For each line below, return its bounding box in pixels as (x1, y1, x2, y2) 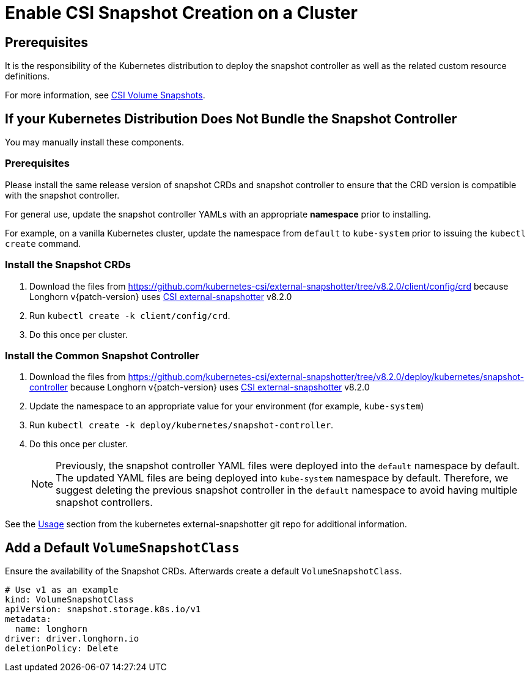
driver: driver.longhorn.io (5, 634, 139, 644)
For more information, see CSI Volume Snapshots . (5, 90, 205, 101)
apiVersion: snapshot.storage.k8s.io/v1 (5, 604, 201, 615)
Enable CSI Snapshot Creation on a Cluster (5, 2, 358, 23)
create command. (5, 238, 81, 249)
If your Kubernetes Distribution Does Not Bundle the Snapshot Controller (5, 111, 457, 126)
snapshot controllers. (56, 496, 153, 509)
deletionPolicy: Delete (5, 643, 119, 654)
